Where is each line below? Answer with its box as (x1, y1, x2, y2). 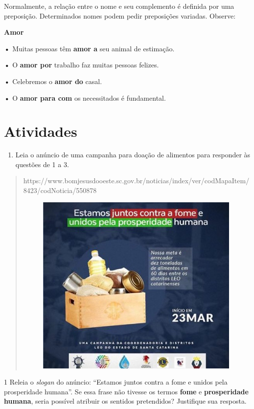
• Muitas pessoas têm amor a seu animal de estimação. (4, 43, 175, 53)
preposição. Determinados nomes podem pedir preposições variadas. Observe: (4, 10, 236, 21)
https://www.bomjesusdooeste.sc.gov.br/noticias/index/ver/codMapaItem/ (23, 175, 250, 186)
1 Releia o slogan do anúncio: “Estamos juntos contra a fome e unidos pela (4, 377, 228, 387)
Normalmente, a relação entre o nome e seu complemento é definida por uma (4, 1, 234, 11)
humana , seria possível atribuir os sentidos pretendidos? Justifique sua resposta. (4, 396, 247, 406)
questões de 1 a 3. (15, 159, 69, 169)
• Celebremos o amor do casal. (4, 76, 102, 86)
